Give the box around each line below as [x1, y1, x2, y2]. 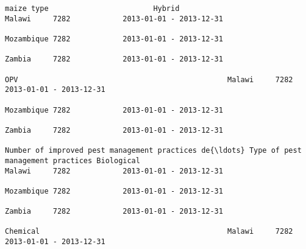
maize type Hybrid [5, 4, 180, 13]
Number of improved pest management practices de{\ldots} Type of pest [5, 146, 302, 155]
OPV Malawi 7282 [5, 75, 293, 84]
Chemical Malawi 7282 [5, 227, 293, 236]
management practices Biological [5, 156, 140, 165]
